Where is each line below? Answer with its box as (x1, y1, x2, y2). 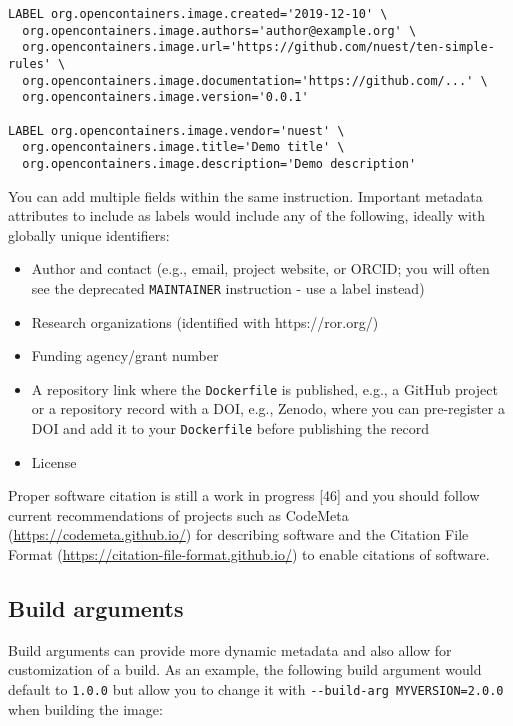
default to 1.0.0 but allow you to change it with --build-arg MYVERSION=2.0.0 (8, 679, 504, 700)
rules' (8, 56, 51, 71)
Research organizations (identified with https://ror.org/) (31, 311, 379, 332)
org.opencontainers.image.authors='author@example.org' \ (22, 23, 417, 38)
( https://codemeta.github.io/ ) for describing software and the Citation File (8, 524, 469, 545)
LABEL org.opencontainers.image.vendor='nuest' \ (8, 123, 345, 138)
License (31, 451, 77, 472)
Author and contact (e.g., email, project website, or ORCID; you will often (31, 258, 490, 279)
